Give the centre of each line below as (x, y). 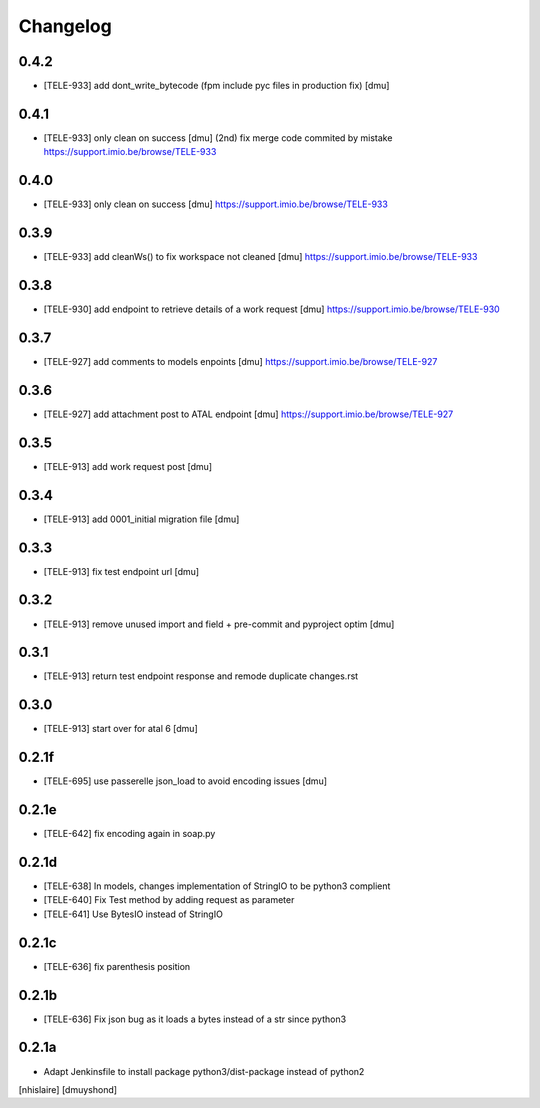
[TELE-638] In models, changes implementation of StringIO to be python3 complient (217, 886)
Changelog (65, 26)
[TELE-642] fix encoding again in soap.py (129, 834)
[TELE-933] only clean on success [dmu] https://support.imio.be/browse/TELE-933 (216, 204)
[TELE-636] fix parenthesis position (117, 966)
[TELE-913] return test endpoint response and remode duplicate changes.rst (201, 676)
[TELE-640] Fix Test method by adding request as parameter (169, 900)
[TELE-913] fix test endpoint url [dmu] (121, 571)
